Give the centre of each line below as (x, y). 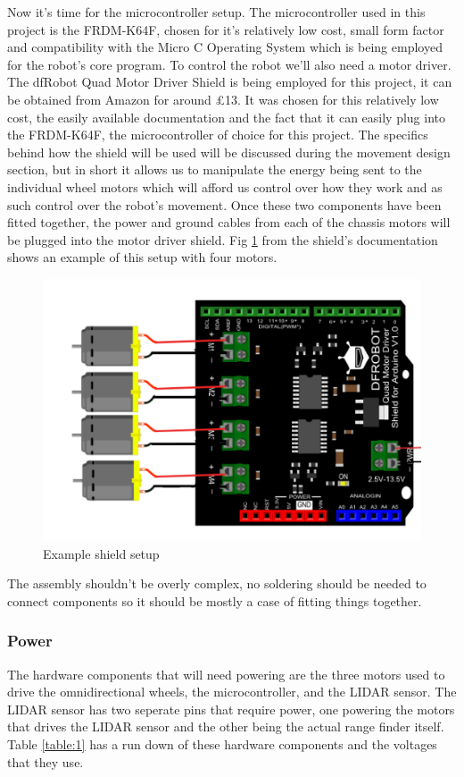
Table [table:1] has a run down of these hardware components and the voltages (222, 743)
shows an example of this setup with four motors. (142, 257)
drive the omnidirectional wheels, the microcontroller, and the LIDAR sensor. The (232, 692)
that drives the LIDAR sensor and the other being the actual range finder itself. (226, 726)
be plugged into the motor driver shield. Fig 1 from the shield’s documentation (223, 239)
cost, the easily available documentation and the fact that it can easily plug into (227, 117)
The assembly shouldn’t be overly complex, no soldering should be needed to (217, 583)
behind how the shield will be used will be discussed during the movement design (229, 152)
